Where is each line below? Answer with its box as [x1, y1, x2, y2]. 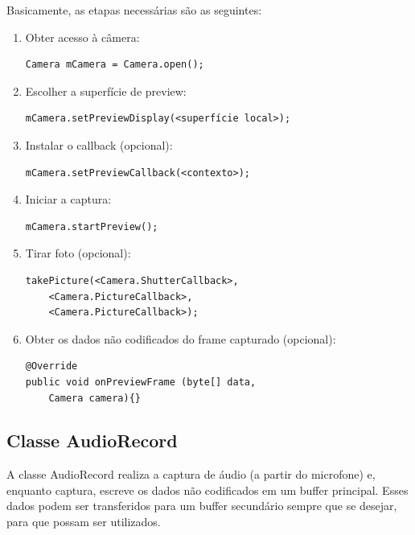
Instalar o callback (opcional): [25, 136, 173, 153]
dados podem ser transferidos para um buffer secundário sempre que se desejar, [6, 497, 397, 514]
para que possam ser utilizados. [6, 513, 161, 530]
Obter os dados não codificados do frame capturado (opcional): [25, 330, 336, 347]
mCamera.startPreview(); [25, 220, 158, 233]
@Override [25, 360, 78, 372]
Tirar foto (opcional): [25, 245, 131, 261]
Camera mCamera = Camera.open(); [25, 59, 204, 71]
